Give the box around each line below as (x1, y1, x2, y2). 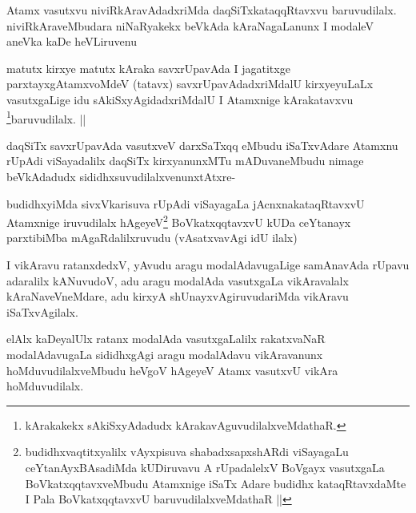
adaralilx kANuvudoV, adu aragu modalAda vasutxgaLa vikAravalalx (6, 272, 349, 289)
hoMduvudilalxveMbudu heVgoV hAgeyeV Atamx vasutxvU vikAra (6, 362, 338, 378)
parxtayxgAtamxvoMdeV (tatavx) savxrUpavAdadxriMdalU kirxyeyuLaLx (6, 75, 374, 92)
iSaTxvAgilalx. (6, 303, 78, 320)
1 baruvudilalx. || (6, 107, 86, 127)
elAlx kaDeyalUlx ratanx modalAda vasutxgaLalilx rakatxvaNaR (6, 330, 326, 347)
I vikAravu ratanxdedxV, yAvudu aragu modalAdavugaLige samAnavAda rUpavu (6, 256, 410, 273)
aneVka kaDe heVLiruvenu (6, 33, 138, 50)
